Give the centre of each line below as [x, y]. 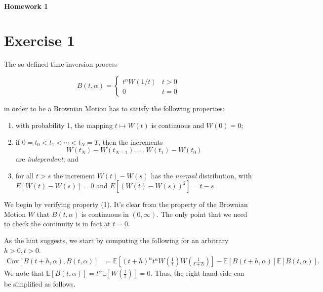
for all [25, 175]
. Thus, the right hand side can [197, 273]
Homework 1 [26, 6]
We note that [24, 273]
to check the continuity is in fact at [57, 224]
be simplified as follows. [40, 284]
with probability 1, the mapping [64, 125]
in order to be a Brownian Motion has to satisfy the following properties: [114, 108]
